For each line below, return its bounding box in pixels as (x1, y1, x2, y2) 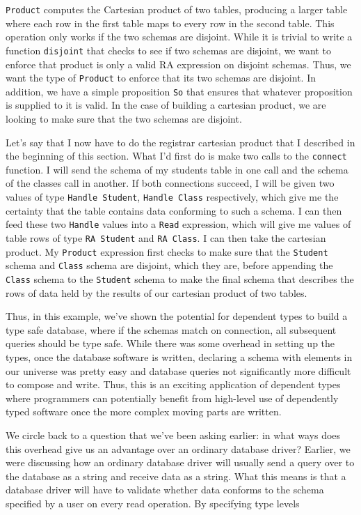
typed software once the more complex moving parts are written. (6, 404, 282, 419)
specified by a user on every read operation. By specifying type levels (6, 495, 300, 510)
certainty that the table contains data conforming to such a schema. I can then (6, 203, 342, 217)
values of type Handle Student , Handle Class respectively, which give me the (6, 190, 339, 204)
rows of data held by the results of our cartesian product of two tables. (6, 285, 307, 300)
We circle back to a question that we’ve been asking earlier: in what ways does (6, 427, 341, 442)
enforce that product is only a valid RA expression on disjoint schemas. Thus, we (6, 56, 351, 71)
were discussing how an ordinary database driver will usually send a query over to (6, 455, 355, 470)
